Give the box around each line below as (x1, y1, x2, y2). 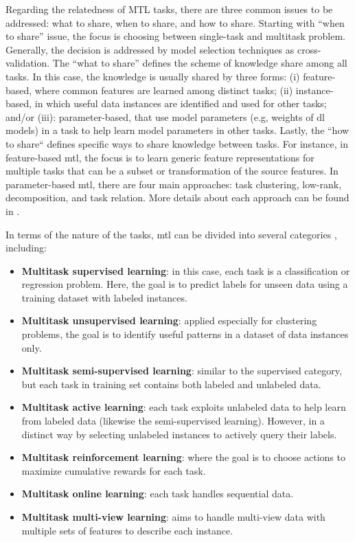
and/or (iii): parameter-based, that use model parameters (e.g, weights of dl (5, 109, 325, 124)
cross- (297, 42, 321, 56)
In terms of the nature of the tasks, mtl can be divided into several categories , (5, 227, 337, 241)
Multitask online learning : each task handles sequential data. (21, 486, 294, 501)
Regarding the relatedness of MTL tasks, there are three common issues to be (5, 2, 333, 16)
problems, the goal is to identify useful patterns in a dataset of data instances (21, 327, 349, 341)
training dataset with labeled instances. (21, 290, 187, 304)
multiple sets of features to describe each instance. (21, 523, 233, 537)
